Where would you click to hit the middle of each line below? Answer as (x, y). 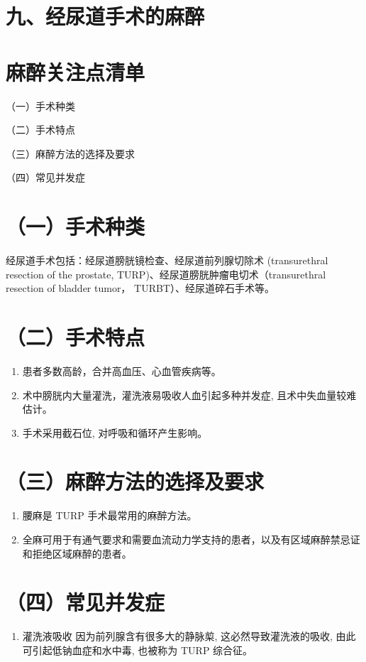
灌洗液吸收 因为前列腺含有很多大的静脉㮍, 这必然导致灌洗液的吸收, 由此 (189, 636)
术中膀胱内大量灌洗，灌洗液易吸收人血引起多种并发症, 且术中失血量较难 (189, 395)
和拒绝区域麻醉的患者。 (77, 553)
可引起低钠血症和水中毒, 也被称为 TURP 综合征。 (138, 650)
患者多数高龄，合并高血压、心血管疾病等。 (122, 370)
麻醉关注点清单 (76, 71)
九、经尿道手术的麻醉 (105, 16)
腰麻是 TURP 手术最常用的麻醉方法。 (110, 515)
